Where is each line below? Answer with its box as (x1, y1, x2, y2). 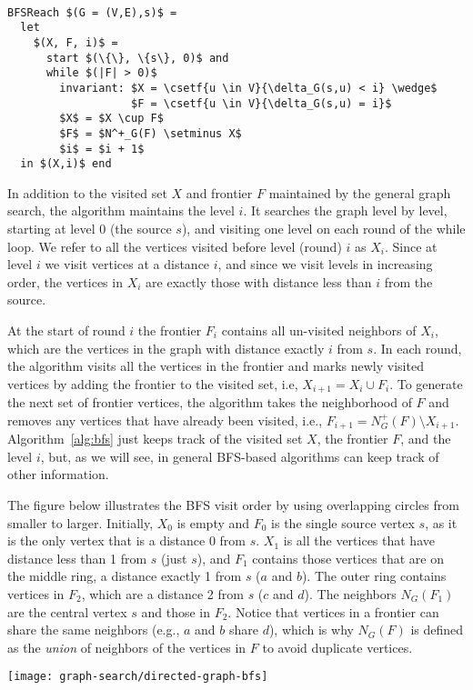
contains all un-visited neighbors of (221, 320, 417, 339)
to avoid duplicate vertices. (262, 637, 413, 656)
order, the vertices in (7, 272, 123, 291)
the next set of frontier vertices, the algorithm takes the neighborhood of (7, 393, 412, 412)
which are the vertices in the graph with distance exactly (7, 338, 325, 357)
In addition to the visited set (7, 183, 167, 202)
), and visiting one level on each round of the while (181, 219, 466, 237)
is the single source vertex (271, 513, 415, 532)
